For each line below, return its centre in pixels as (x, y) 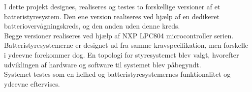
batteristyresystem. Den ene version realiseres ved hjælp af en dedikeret (112, 16)
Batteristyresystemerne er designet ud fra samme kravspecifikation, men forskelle (126, 45)
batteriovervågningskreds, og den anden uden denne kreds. (92, 26)
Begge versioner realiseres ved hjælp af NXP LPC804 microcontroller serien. (119, 35)
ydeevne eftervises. (32, 83)
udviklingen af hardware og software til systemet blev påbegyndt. (103, 64)
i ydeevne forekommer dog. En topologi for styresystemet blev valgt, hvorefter (122, 54)
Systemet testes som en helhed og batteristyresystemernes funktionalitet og (117, 74)
